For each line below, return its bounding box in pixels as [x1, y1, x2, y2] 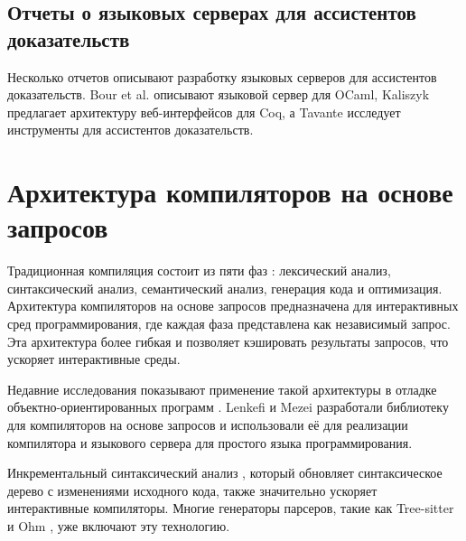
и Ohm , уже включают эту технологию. [7, 517, 230, 535]
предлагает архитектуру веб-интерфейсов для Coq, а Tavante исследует [7, 102, 401, 121]
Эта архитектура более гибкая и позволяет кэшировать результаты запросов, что [7, 331, 449, 350]
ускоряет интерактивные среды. [7, 350, 181, 368]
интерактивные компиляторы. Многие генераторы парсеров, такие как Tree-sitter [7, 499, 454, 518]
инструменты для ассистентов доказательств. [7, 120, 254, 139]
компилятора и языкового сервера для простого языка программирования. [7, 433, 413, 452]
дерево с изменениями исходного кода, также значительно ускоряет [7, 480, 377, 499]
